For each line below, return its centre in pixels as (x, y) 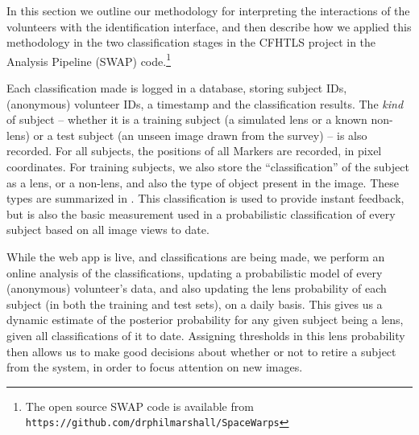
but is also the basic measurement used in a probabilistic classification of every (201, 213)
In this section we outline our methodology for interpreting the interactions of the (208, 10)
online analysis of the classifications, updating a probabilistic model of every (195, 272)
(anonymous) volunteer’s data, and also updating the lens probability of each (197, 288)
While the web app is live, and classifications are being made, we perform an (196, 256)
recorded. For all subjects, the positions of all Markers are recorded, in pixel (194, 151)
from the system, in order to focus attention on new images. (155, 367)
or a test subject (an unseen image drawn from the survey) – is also (200, 135)
